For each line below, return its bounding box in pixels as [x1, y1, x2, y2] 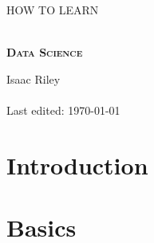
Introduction [6, 148, 148, 181]
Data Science [6, 44, 83, 61]
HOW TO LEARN [6, 2, 99, 18]
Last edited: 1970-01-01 [6, 101, 120, 118]
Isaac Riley [6, 70, 61, 87]
